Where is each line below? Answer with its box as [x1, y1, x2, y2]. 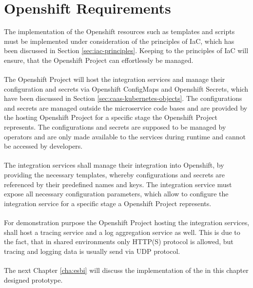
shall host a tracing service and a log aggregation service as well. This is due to [4, 227, 240, 237]
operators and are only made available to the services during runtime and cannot [4, 131, 246, 141]
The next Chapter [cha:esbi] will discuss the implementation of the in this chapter [4, 265, 249, 275]
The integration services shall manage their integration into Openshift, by [4, 160, 224, 170]
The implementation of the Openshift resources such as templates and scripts [4, 26, 235, 37]
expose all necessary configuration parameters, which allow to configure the [4, 189, 229, 199]
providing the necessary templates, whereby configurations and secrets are [4, 170, 225, 180]
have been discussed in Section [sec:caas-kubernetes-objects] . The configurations [4, 93, 242, 103]
